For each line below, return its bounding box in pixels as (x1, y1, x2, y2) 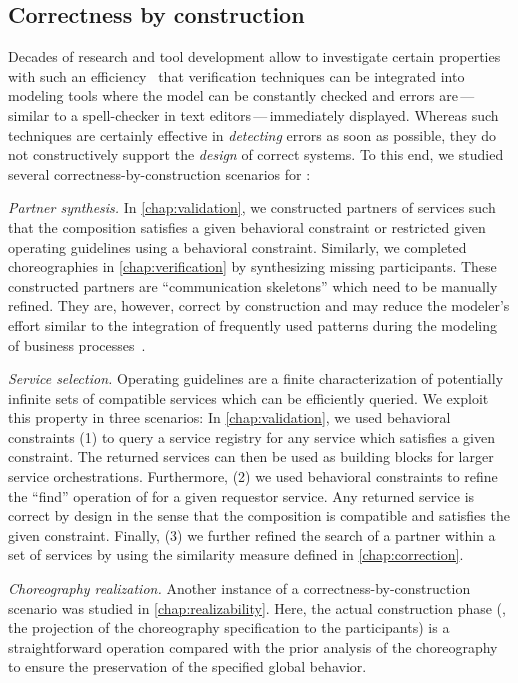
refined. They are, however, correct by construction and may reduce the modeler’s (8, 295, 510, 316)
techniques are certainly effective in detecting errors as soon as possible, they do (8, 124, 496, 145)
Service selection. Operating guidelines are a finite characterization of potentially (8, 368, 504, 389)
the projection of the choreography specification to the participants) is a (8, 617, 450, 638)
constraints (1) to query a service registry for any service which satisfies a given (8, 426, 495, 447)
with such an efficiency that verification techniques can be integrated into (8, 65, 465, 86)
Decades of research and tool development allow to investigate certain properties (8, 46, 501, 67)
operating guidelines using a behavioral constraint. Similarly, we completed (8, 236, 467, 257)
